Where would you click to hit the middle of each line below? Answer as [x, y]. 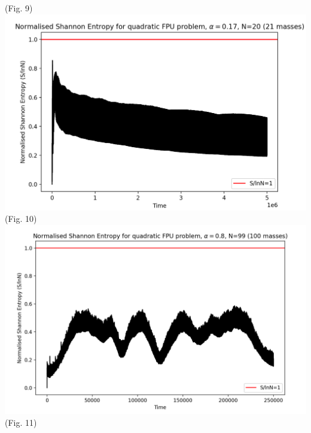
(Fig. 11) [21, 422]
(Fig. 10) [21, 219]
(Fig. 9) [19, 8]
